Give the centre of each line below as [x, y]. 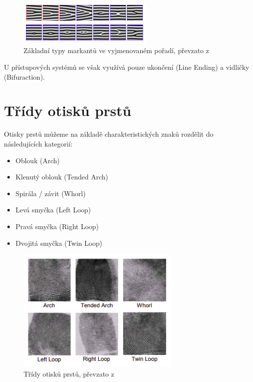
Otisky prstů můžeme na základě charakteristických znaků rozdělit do [109, 134]
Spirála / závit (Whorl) [51, 193]
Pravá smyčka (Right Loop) [57, 226]
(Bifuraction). [25, 76]
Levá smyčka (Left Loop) [53, 210]
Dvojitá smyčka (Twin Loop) [59, 243]
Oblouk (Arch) [38, 160]
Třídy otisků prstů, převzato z [69, 373]
